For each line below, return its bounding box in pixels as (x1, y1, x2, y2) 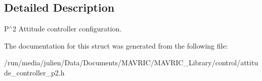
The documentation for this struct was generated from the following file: (4, 40, 228, 51)
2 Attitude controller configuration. (12, 23, 122, 34)
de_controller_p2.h (4, 67, 65, 77)
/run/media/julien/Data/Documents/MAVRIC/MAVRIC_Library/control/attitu (4, 57, 258, 68)
